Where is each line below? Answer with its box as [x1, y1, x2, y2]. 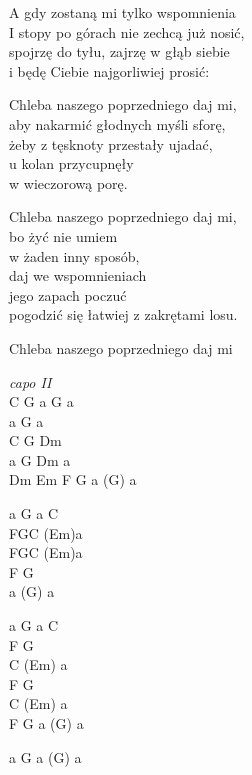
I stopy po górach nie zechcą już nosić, [9, 21, 245, 42]
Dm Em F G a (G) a [9, 469, 137, 490]
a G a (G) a [9, 746, 82, 767]
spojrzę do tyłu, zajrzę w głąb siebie [9, 41, 230, 62]
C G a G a [9, 391, 74, 412]
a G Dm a [9, 449, 71, 470]
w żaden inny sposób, [9, 245, 140, 266]
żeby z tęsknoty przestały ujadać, [9, 133, 213, 154]
